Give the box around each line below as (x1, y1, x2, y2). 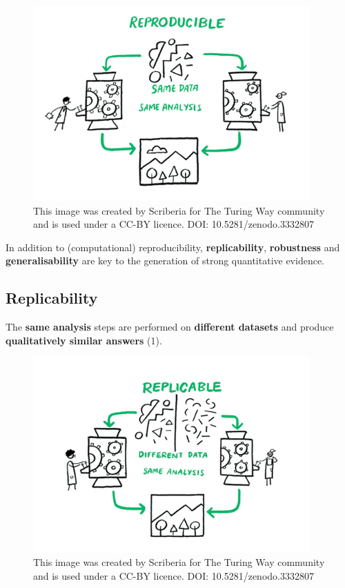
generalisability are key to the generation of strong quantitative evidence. (6, 253, 325, 268)
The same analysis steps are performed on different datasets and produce (6, 320, 334, 334)
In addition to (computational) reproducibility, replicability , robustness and (6, 239, 340, 254)
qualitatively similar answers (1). (6, 333, 162, 347)
